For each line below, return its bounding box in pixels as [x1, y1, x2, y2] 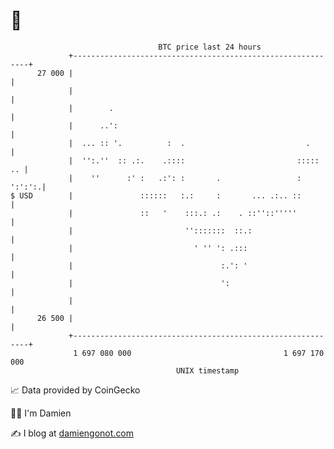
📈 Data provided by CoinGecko [10, 384, 141, 396]
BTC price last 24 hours [158, 42, 262, 52]
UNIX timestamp [175, 365, 240, 376]
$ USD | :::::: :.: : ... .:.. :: [10, 190, 302, 201]
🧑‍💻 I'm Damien [10, 407, 72, 419]
